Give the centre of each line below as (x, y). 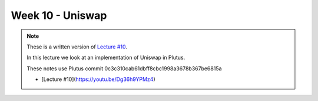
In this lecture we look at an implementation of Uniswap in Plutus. (106, 58)
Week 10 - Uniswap (59, 15)
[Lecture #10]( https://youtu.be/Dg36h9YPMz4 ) (98, 79)
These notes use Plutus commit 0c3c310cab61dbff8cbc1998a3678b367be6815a (124, 69)
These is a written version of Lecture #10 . (77, 47)
